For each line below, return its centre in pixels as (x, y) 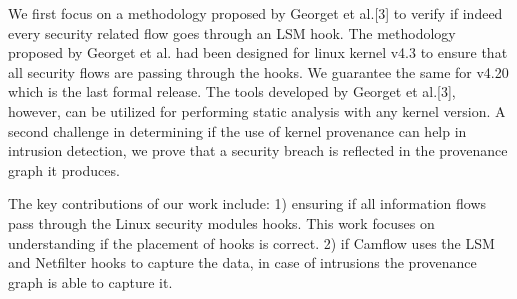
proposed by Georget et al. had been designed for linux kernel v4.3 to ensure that (258, 52)
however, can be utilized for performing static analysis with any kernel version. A (257, 110)
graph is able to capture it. (90, 281)
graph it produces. (64, 169)
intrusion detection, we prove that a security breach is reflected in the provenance (258, 150)
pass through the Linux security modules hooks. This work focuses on (221, 222)
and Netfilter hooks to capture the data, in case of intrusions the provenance (242, 262)
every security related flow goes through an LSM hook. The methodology (232, 32)
